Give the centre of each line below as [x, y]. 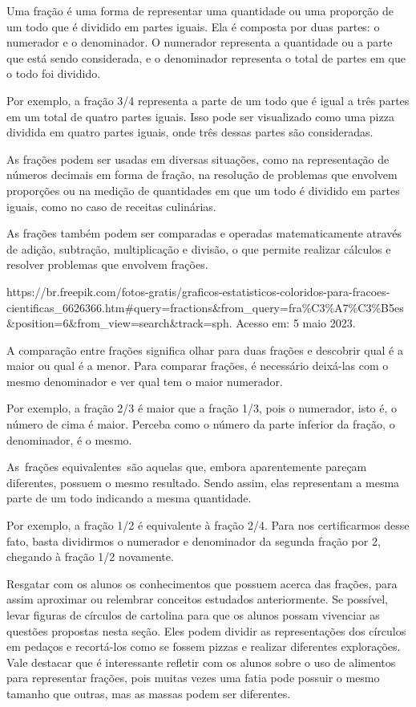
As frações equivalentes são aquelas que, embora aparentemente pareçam [187, 467]
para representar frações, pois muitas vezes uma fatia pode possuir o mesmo [193, 678]
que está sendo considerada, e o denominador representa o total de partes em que [206, 57]
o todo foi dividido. [54, 73]
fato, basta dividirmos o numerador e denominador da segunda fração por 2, [194, 540]
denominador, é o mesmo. [69, 439]
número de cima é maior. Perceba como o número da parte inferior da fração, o [201, 424]
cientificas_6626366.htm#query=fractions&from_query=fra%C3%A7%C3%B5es [205, 307]
